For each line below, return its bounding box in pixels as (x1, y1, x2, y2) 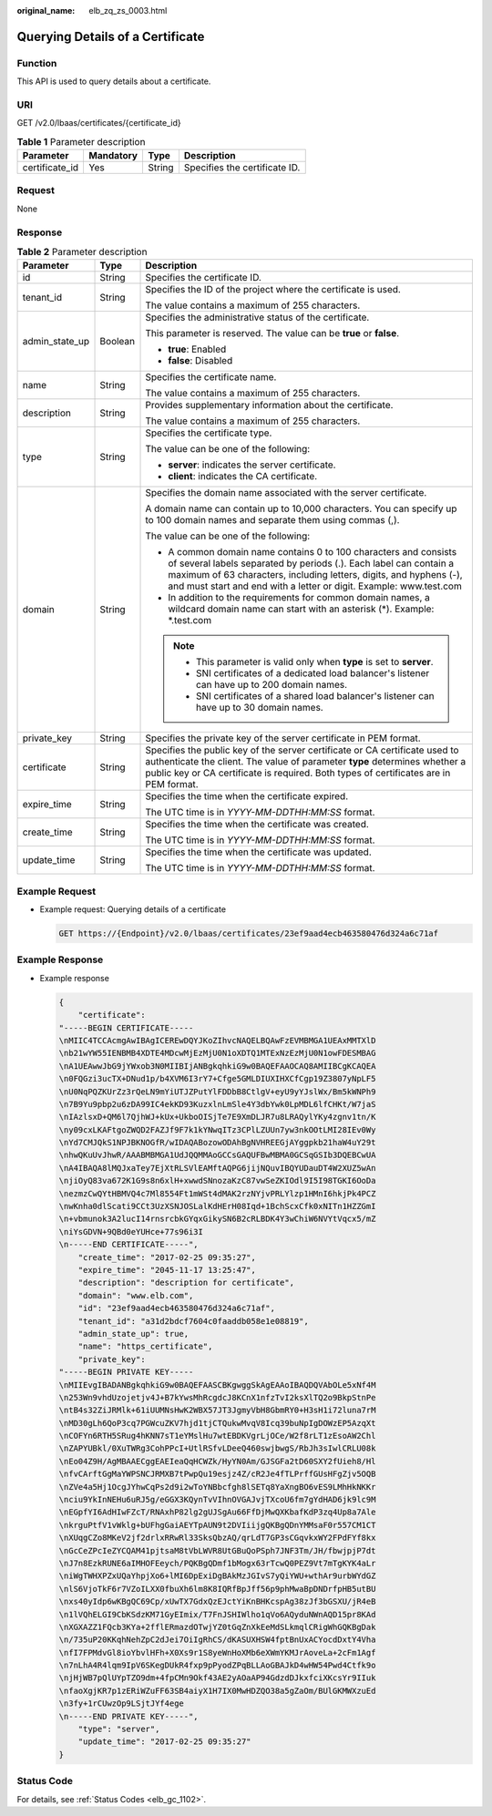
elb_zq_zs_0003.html (88, 5, 168, 15)
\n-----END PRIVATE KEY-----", (58, 1711, 200, 1721)
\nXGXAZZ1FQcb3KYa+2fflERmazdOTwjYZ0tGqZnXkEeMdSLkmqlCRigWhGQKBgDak (58, 1622, 376, 1632)
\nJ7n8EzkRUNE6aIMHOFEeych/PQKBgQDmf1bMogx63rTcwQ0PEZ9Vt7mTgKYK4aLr (58, 1558, 376, 1568)
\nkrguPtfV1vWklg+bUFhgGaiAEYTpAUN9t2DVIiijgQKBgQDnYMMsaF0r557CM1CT (58, 1520, 376, 1530)
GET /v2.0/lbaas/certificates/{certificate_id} (16, 118, 181, 128)
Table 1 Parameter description (16, 135, 146, 148)
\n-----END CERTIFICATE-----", (58, 1239, 200, 1250)
